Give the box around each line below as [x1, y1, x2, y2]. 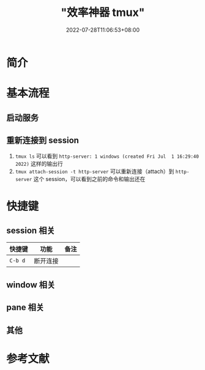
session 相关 [6, 225, 55, 235]
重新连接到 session [6, 135, 80, 146]
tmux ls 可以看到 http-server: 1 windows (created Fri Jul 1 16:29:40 [15, 152, 199, 160]
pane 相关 [6, 302, 45, 313]
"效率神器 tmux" [61, 6, 145, 20]
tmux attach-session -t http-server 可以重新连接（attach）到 [15, 168, 174, 175]
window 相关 [6, 279, 56, 290]
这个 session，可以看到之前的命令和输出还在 [33, 176, 146, 183]
